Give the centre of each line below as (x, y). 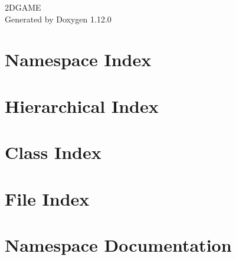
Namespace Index (78, 59)
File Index (47, 198)
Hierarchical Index (82, 105)
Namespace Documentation (118, 244)
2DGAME (23, 7)
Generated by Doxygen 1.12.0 (58, 19)
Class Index (53, 152)
